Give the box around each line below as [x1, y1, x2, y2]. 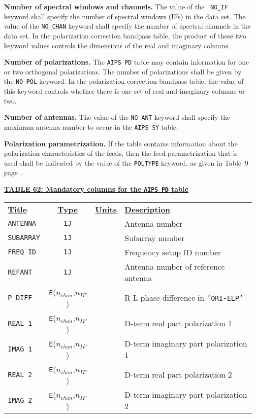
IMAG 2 [8, 396, 32, 404]
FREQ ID [8, 248, 36, 256]
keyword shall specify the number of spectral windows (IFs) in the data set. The [4, 11, 246, 21]
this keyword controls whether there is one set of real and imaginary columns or [4, 86, 245, 96]
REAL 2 [8, 370, 32, 379]
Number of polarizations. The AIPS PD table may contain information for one [4, 57, 249, 67]
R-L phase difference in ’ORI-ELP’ [125, 292, 243, 304]
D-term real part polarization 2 [125, 369, 232, 381]
